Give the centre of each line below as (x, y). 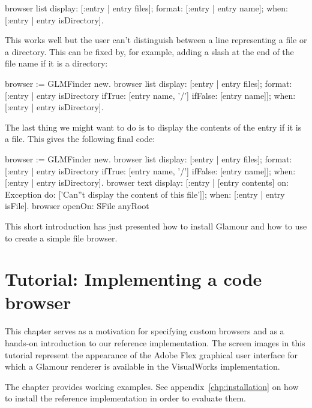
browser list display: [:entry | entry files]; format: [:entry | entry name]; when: (146, 8)
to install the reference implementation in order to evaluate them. (125, 398)
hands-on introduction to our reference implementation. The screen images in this (155, 343)
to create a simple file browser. (61, 238)
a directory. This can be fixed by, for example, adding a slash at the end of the (149, 51)
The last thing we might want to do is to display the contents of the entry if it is (153, 127)
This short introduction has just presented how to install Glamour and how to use (156, 226)
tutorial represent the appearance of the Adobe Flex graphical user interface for (151, 354)
